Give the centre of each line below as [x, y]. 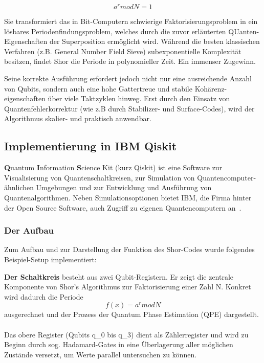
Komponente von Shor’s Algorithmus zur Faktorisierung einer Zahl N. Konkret [128, 287]
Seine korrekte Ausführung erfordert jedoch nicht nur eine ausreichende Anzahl [128, 78]
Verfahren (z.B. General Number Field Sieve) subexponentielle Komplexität [123, 51]
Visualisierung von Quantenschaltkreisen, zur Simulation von [100, 177]
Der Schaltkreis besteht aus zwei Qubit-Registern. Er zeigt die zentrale [119, 276]
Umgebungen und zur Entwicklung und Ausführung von [124, 187]
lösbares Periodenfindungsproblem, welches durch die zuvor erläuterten [115, 31]
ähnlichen [19, 187]
